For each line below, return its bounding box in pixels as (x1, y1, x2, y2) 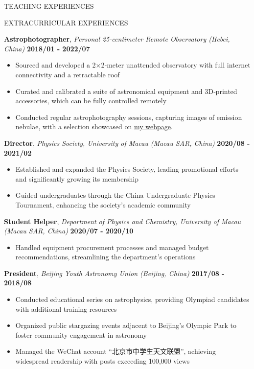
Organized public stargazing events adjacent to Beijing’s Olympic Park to (15, 320, 236, 330)
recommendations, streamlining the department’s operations (15, 252, 196, 262)
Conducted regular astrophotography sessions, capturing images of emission (15, 112, 242, 122)
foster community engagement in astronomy (15, 329, 147, 340)
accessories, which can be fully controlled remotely (15, 95, 167, 106)
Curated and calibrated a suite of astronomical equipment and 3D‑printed (15, 86, 237, 96)
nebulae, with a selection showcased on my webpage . (15, 121, 173, 132)
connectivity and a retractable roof (15, 69, 120, 79)
